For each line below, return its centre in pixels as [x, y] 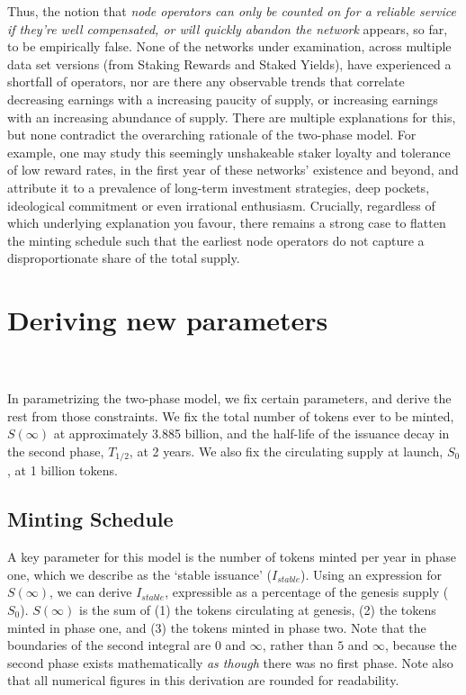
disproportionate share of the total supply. [124, 258]
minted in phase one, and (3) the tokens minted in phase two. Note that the [217, 627]
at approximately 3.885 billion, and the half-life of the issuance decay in [251, 433]
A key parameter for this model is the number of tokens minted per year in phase [232, 557]
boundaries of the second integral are [109, 645]
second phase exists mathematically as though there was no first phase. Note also [230, 662]
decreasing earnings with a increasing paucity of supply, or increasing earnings [223, 99]
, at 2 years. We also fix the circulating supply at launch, [286, 451]
